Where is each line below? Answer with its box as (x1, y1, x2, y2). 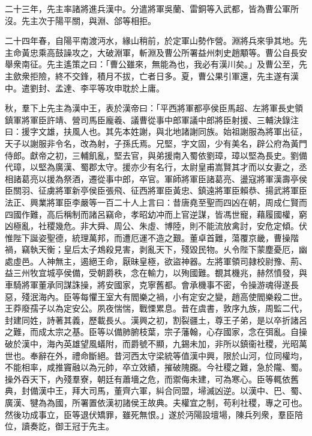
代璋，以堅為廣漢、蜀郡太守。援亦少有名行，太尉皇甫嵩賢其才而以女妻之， (5, 161, 299, 173)
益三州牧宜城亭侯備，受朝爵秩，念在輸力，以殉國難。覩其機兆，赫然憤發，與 (5, 266, 307, 279)
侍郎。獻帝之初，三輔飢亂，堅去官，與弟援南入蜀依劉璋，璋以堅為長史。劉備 (5, 149, 307, 161)
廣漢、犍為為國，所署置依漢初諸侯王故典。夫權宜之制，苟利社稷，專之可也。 (5, 396, 307, 408)
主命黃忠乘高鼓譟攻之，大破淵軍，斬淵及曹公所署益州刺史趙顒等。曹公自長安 (5, 46, 307, 58)
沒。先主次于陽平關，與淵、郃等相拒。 (5, 14, 156, 26)
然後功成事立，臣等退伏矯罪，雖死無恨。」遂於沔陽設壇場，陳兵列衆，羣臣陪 (5, 408, 303, 420)
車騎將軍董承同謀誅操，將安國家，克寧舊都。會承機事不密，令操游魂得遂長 (5, 278, 299, 291)
